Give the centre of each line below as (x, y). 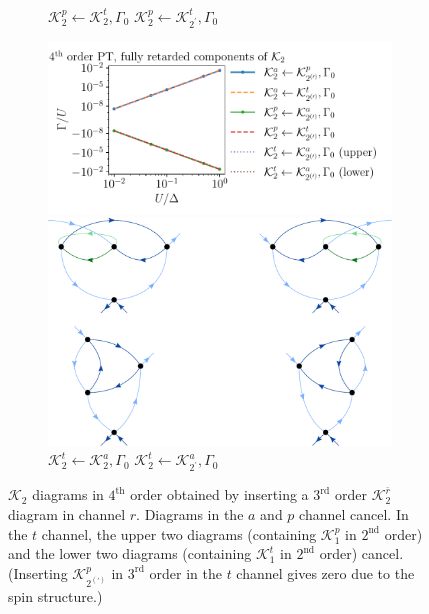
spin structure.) (55, 596)
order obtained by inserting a (219, 494)
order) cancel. (361, 553)
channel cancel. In (354, 514)
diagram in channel (67, 514)
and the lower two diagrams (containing (130, 553)
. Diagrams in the (190, 514)
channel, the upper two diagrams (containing (179, 533)
